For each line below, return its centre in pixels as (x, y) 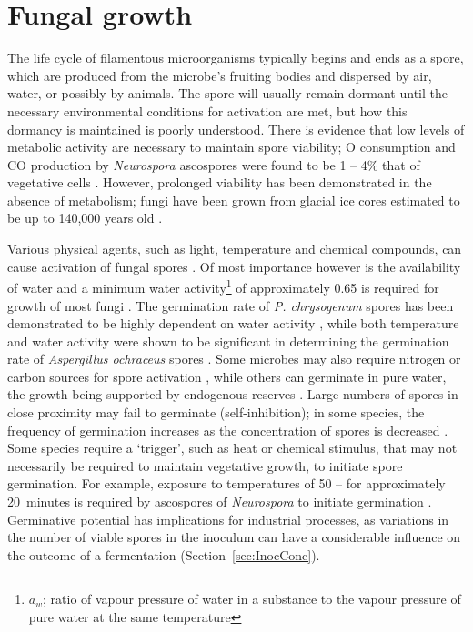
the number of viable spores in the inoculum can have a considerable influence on (234, 537)
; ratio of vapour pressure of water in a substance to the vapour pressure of (252, 599)
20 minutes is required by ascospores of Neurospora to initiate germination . (220, 502)
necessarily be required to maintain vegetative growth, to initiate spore (205, 465)
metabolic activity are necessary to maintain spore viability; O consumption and (231, 147)
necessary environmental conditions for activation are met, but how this (207, 110)
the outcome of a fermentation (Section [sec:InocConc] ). (164, 554)
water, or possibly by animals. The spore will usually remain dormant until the (227, 93)
